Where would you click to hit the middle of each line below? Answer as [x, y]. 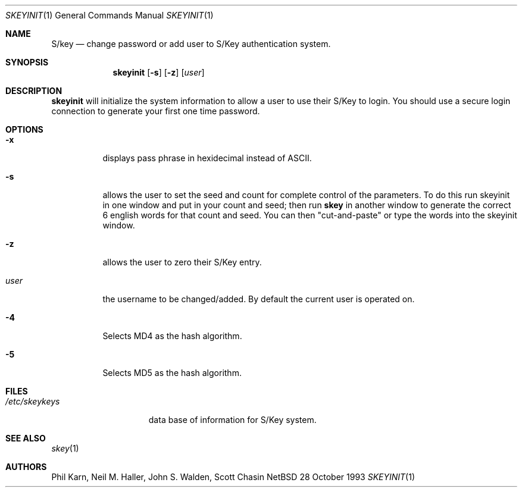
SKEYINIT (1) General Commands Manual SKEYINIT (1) [110, 15]
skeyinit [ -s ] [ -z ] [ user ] [159, 72]
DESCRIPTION [34, 91]
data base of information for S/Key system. [232, 420]
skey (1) [65, 448]
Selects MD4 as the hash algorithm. [172, 336]
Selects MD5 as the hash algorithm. [172, 373]
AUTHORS [26, 467]
